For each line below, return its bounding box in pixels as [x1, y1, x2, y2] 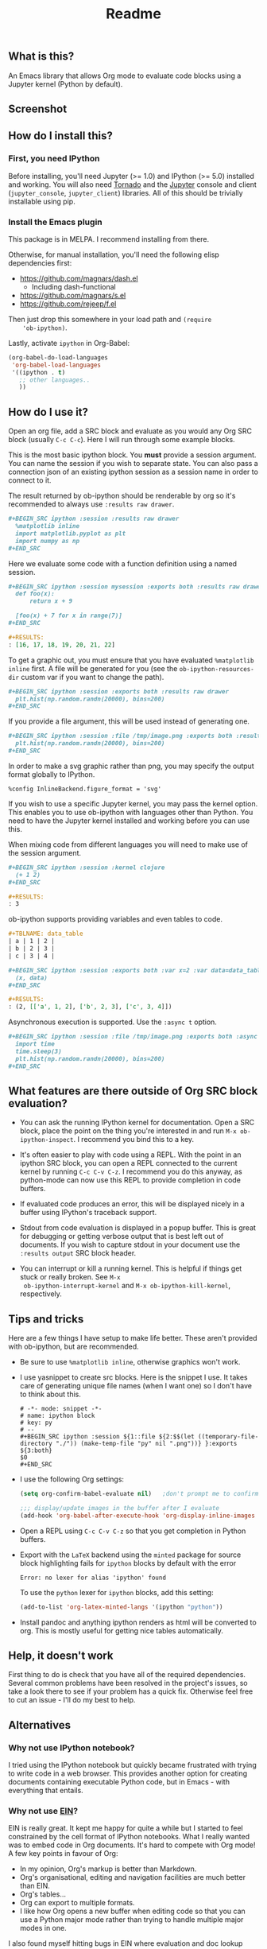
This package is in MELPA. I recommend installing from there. [8, 234, 210, 243]
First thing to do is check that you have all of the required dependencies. [8, 1670, 246, 1679]
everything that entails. [8, 1786, 83, 1796]
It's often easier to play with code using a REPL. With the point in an [19, 1150, 242, 1159]
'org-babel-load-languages [11, 361, 102, 369]
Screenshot [8, 103, 68, 115]
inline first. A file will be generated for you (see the [8, 663, 178, 673]
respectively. [19, 1289, 62, 1299]
